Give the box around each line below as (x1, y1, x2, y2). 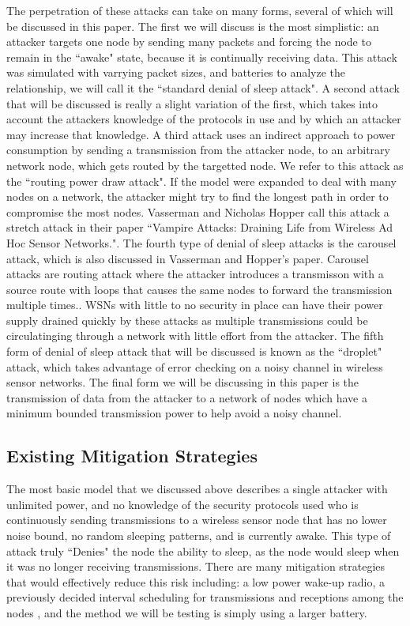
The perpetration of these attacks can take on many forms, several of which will (6, 2, 393, 18)
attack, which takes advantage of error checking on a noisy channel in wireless (6, 358, 383, 375)
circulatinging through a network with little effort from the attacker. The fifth (6, 327, 384, 344)
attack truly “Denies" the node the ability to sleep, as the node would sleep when (6, 542, 400, 559)
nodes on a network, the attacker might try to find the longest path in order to (6, 188, 389, 205)
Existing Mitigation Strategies (6, 443, 258, 468)
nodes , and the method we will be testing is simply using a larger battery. (6, 604, 367, 620)
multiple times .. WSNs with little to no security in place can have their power (6, 296, 383, 313)
